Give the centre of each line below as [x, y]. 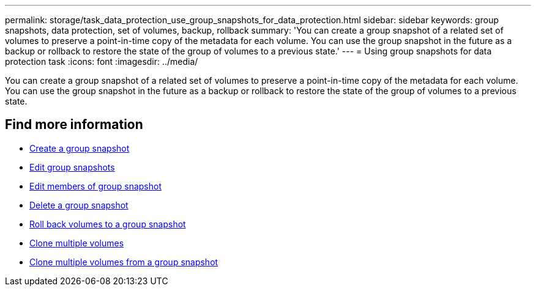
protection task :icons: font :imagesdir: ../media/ [102, 61]
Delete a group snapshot [79, 205]
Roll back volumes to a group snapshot [108, 224]
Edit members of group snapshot [95, 186]
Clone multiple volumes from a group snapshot [124, 262]
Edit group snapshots [72, 167]
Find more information [74, 125]
